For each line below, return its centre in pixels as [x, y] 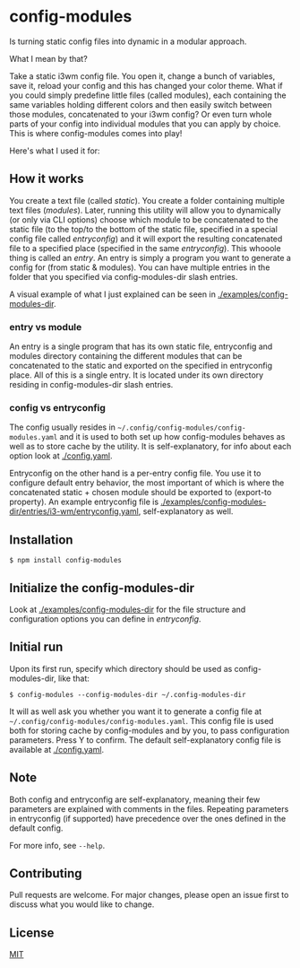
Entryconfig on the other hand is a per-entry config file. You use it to [135, 474]
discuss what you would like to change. [82, 904]
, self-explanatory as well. [186, 511]
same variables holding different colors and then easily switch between [141, 104]
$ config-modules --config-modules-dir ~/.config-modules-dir [128, 694]
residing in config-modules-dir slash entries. [91, 385]
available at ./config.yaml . [57, 749]
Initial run [36, 647]
